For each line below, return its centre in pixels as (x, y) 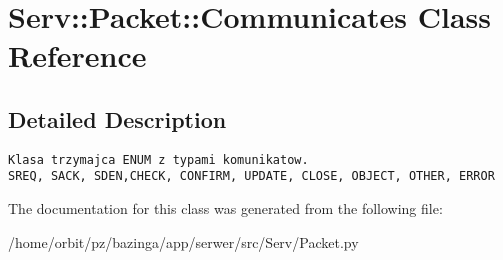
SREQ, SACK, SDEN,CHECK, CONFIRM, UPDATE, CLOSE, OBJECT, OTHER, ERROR (251, 176)
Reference (77, 55)
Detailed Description (117, 118)
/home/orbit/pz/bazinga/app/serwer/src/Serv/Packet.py (183, 241)
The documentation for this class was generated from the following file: (225, 208)
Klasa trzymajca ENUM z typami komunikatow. (158, 159)
